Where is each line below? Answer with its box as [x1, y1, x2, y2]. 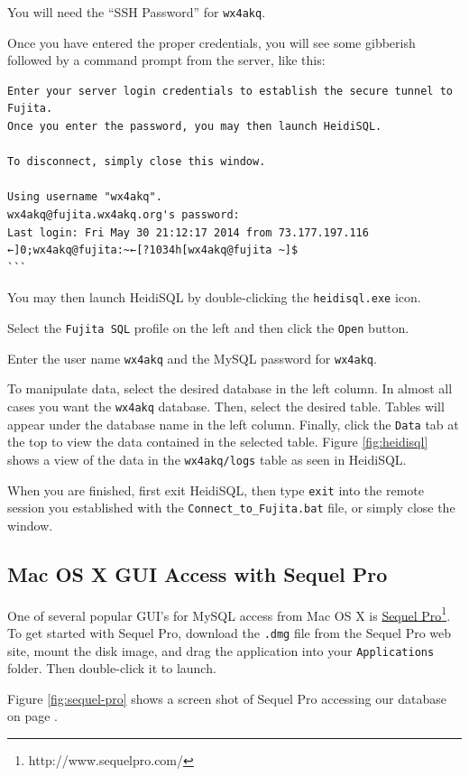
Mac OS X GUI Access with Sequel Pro [7, 559, 388, 587]
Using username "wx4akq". [7, 190, 162, 204]
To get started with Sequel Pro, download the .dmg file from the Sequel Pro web [7, 623, 452, 642]
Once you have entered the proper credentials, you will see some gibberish [7, 32, 416, 51]
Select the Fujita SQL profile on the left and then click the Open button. [7, 319, 409, 337]
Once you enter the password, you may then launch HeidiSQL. [7, 120, 382, 134]
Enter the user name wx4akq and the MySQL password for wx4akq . [7, 348, 377, 367]
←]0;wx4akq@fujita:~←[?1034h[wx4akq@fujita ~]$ [7, 244, 299, 257]
